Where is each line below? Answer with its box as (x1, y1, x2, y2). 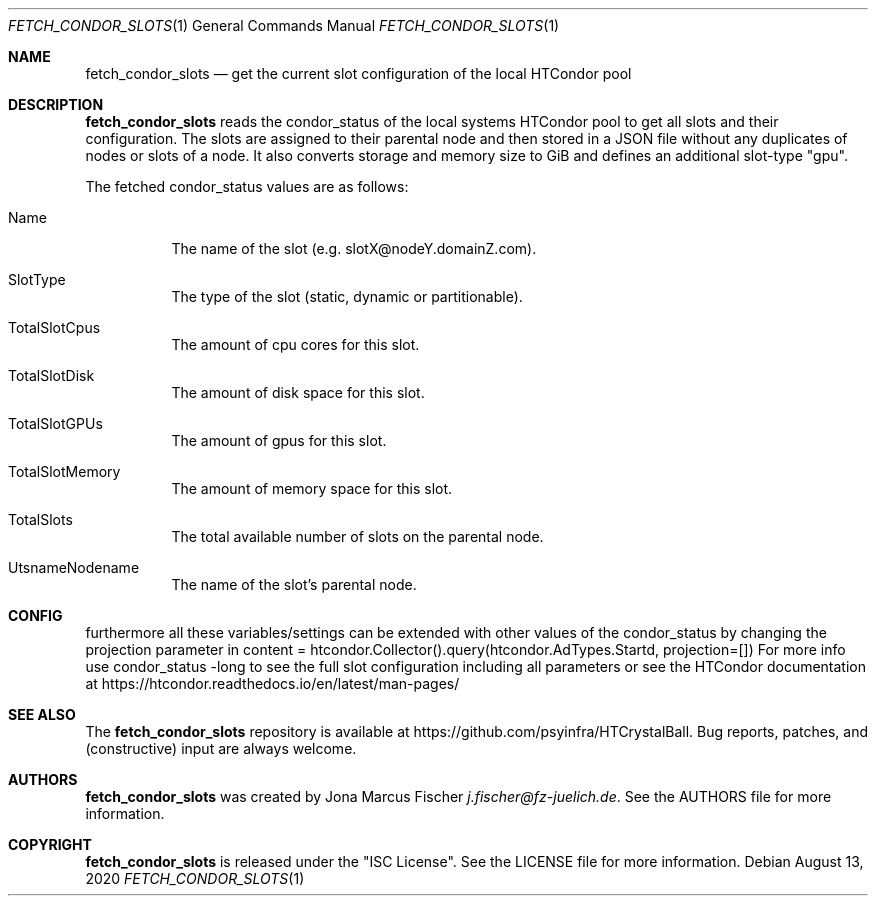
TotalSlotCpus (8, 319, 101, 336)
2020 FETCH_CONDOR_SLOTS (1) (85, 870, 305, 887)
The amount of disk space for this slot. (171, 384, 425, 401)
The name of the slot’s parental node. (171, 576, 417, 593)
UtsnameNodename (8, 559, 140, 576)
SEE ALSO (8, 706, 76, 723)
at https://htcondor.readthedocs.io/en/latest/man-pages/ (85, 675, 460, 692)
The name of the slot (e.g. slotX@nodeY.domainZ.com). (171, 240, 537, 257)
